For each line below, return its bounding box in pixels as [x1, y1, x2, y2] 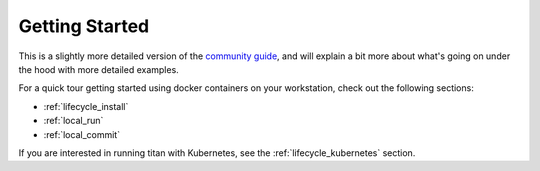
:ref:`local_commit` [43, 128, 120, 140]
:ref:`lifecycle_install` [43, 100, 129, 112]
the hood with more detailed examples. [18, 63, 179, 75]
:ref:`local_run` [43, 115, 104, 127]
